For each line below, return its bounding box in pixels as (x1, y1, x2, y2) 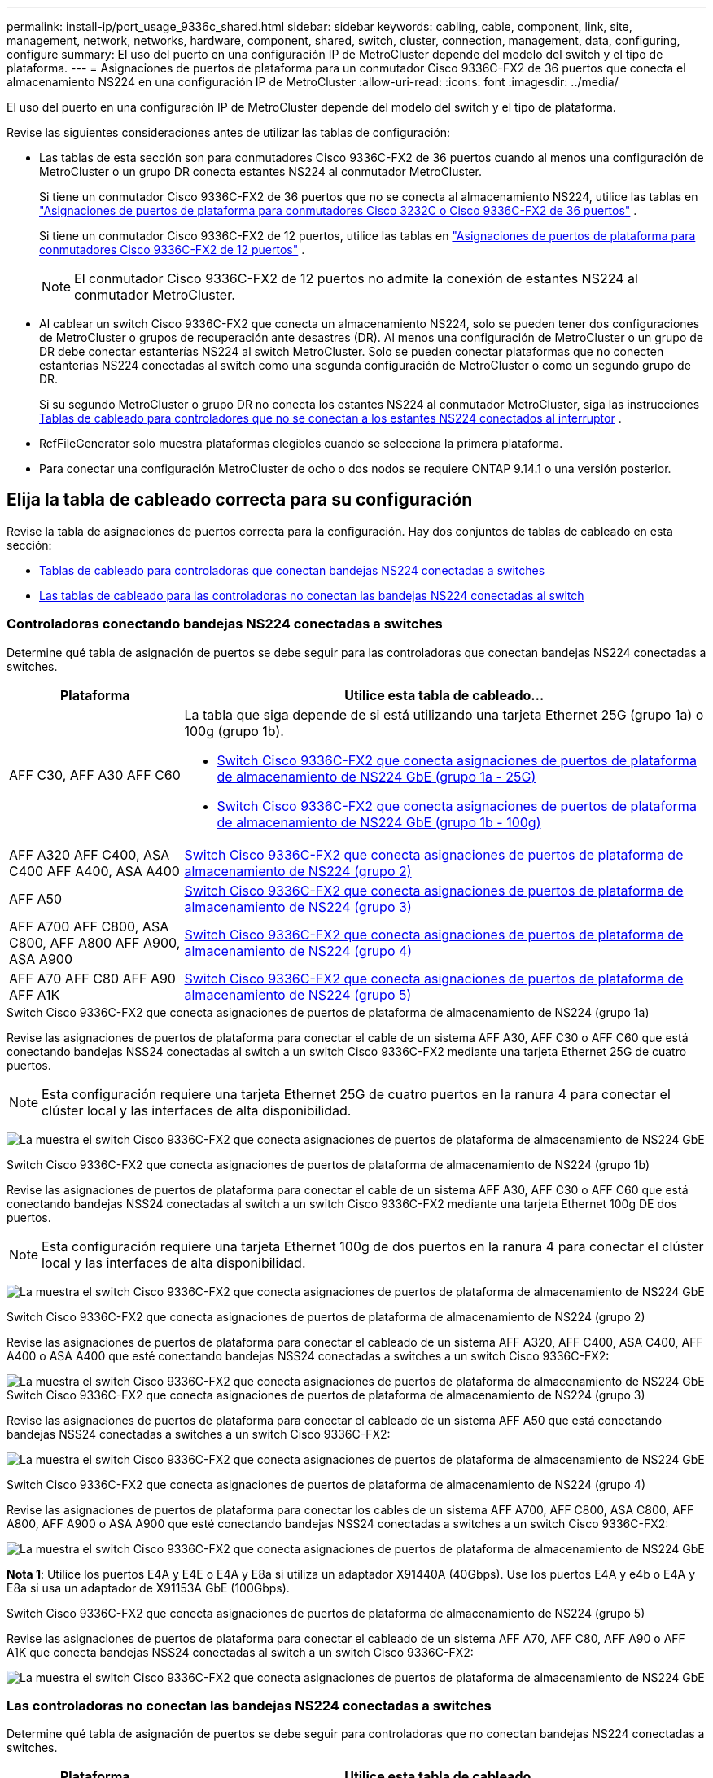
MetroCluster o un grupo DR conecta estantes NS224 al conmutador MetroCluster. (39, 164, 482, 178)
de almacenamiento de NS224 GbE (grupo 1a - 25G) (217, 768, 536, 785)
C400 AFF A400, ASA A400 (9, 862, 180, 879)
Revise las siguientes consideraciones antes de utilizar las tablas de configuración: (7, 125, 451, 139)
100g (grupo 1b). (184, 722, 284, 739)
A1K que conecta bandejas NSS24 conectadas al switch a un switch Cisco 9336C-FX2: (7, 1644, 474, 1659)
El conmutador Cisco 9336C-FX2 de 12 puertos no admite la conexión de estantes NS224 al (74, 270, 638, 287)
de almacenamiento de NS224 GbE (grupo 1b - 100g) (217, 813, 541, 830)
